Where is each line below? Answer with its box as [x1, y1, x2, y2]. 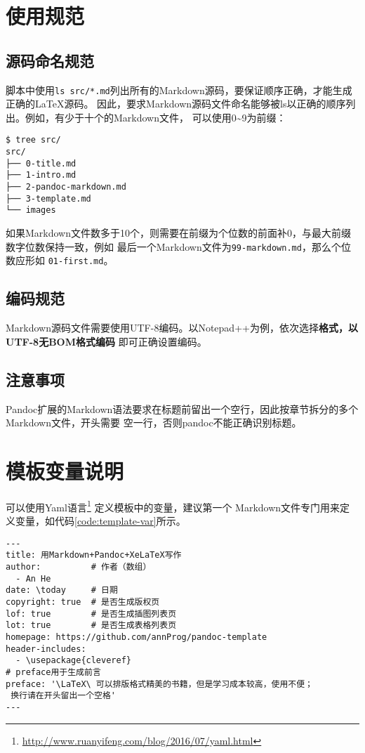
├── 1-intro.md [6, 170, 77, 181]
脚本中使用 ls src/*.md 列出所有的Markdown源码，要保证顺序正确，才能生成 [6, 82, 352, 97]
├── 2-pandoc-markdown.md [6, 182, 126, 192]
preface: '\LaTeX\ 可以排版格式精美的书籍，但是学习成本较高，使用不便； [6, 679, 314, 689]
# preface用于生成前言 [6, 667, 101, 677]
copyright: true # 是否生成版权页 [6, 596, 160, 607]
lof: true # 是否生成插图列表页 [6, 608, 177, 619]
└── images [6, 205, 56, 216]
